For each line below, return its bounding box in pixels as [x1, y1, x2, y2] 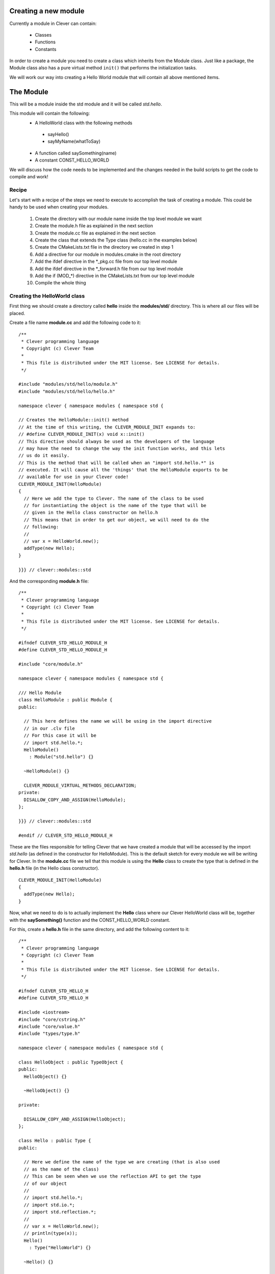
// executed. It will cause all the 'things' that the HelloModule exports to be [18, 467, 228, 473]
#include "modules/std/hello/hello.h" [18, 388, 116, 394]
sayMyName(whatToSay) [47, 138, 101, 145]
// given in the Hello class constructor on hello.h [23, 510, 158, 516]
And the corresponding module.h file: [9, 578, 89, 584]
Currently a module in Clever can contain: [9, 20, 97, 26]
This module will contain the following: [9, 110, 90, 117]
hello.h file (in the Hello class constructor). [9, 865, 99, 871]
